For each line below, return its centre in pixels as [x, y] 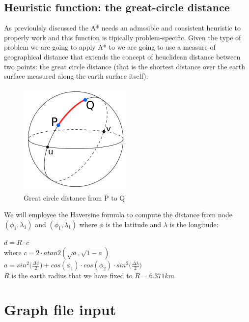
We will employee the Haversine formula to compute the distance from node [118, 214]
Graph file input [60, 309]
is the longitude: [194, 224]
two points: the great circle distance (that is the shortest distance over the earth [124, 66]
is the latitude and [134, 224]
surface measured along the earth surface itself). [76, 76]
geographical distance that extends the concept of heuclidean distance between [122, 56]
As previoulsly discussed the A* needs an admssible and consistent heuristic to [122, 28]
